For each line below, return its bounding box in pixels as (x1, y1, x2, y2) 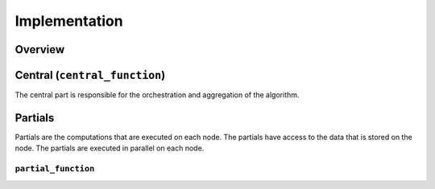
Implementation (14, 12, 124, 30)
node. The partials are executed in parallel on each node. (14, 143, 205, 153)
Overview (14, 43, 65, 56)
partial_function (14, 163, 95, 175)
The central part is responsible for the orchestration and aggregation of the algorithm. (14, 90, 300, 100)
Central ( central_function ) (14, 68, 166, 82)
